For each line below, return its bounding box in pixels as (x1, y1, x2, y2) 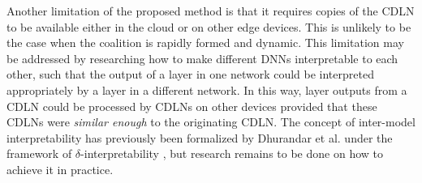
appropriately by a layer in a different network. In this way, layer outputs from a (6, 81, 407, 98)
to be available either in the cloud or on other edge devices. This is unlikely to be (6, 18, 411, 35)
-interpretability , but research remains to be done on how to (80, 145, 383, 162)
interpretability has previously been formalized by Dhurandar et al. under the (6, 129, 393, 146)
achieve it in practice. (6, 160, 114, 177)
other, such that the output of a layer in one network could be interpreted (6, 66, 374, 83)
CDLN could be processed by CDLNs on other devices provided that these (6, 97, 377, 114)
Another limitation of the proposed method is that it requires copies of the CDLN (6, 2, 415, 19)
